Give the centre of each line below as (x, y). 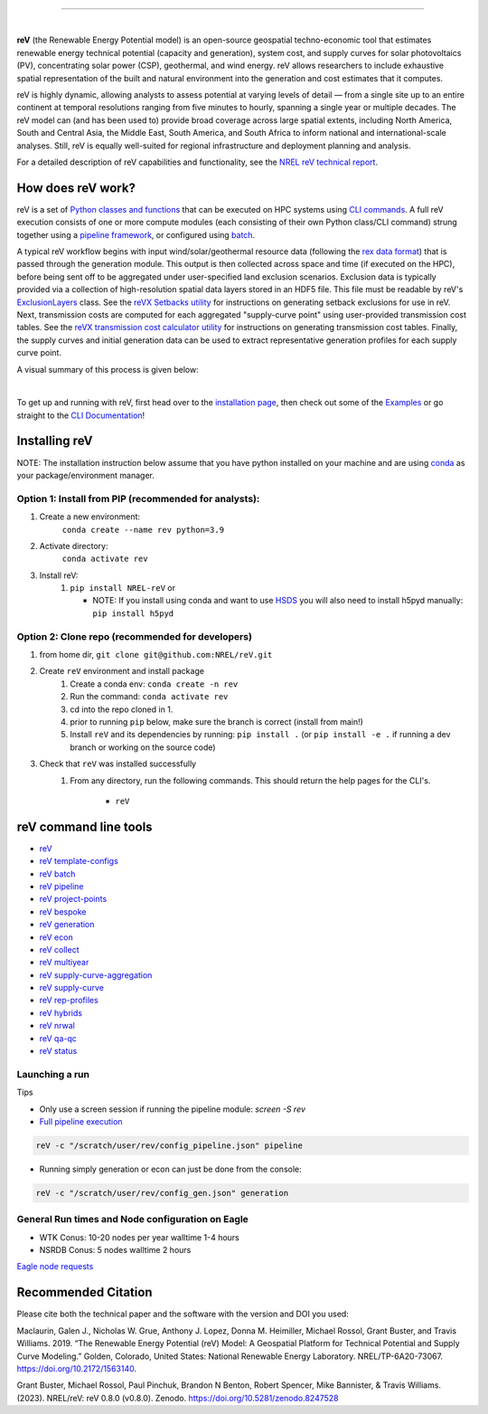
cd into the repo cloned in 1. (122, 709)
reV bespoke (63, 911)
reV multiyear (64, 963)
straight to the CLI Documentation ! (81, 415)
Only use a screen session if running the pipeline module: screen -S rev (173, 1109)
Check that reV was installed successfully (118, 764)
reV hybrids (61, 1012)
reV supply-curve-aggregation (96, 975)
